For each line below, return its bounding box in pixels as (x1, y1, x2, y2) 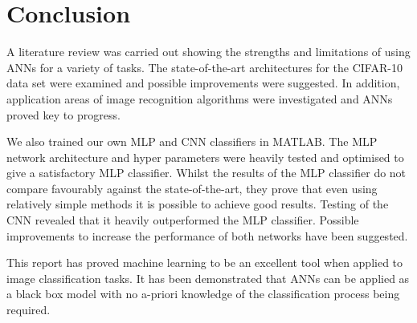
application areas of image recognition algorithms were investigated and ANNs (6, 90, 393, 107)
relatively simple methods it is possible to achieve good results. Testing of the (6, 196, 389, 212)
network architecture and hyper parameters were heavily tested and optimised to (6, 148, 404, 165)
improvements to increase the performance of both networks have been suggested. (6, 227, 408, 244)
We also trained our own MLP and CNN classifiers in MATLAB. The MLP (6, 133, 378, 150)
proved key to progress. (6, 106, 121, 123)
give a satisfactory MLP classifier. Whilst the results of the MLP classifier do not (6, 164, 407, 181)
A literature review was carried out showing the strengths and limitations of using (6, 43, 411, 60)
